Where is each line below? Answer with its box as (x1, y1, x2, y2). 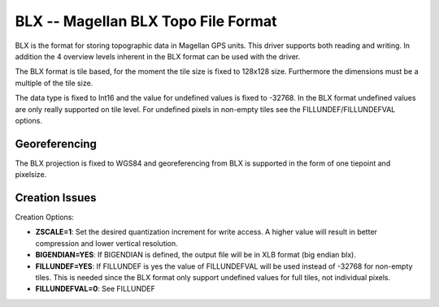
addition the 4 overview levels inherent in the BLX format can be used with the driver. (15, 51, 301, 61)
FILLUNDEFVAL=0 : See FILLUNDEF (35, 284, 156, 294)
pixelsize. (15, 170, 47, 179)
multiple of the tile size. (15, 78, 93, 88)
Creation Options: (15, 212, 75, 223)
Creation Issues (15, 191, 97, 205)
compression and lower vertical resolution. (35, 238, 178, 248)
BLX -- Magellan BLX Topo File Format (15, 12, 277, 30)
